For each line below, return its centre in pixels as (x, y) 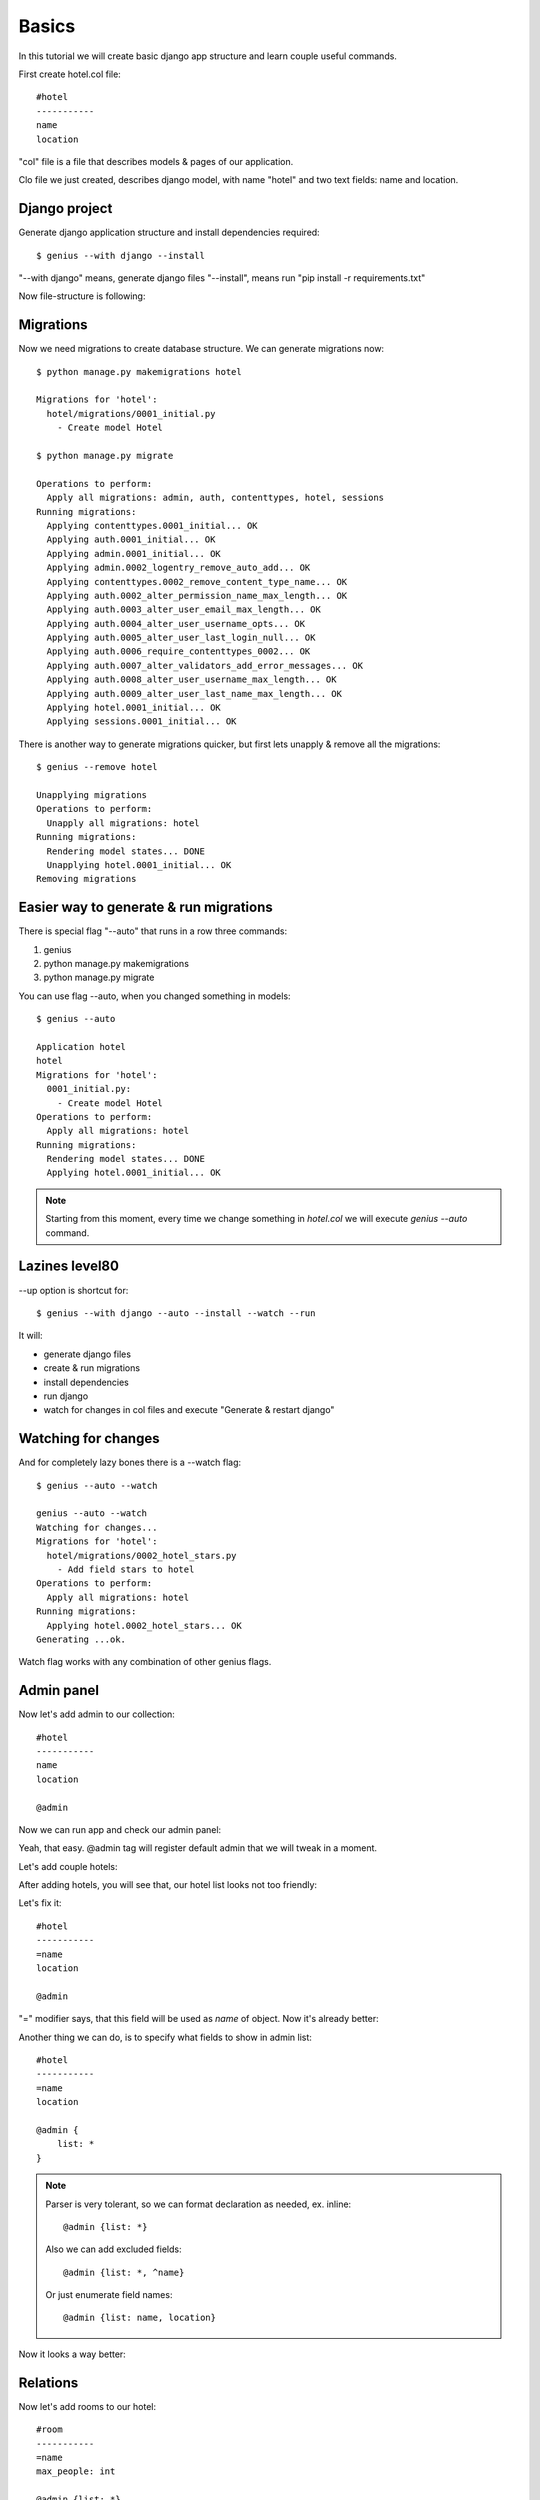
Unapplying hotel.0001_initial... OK (139, 864)
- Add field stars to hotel (125, 1569)
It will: (31, 1336)
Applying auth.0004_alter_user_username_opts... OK (175, 623)
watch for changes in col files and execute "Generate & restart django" (189, 1410)
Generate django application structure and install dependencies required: (169, 232)
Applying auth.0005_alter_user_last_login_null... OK (181, 638)
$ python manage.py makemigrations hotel (139, 371)
